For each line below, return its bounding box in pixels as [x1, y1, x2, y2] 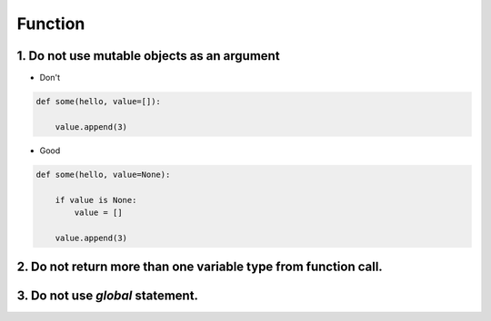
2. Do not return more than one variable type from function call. [16, 259, 384, 275]
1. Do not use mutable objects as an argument [16, 48, 281, 63]
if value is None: [55, 195, 137, 205]
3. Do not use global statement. [16, 288, 199, 304]
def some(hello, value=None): [35, 169, 171, 180]
